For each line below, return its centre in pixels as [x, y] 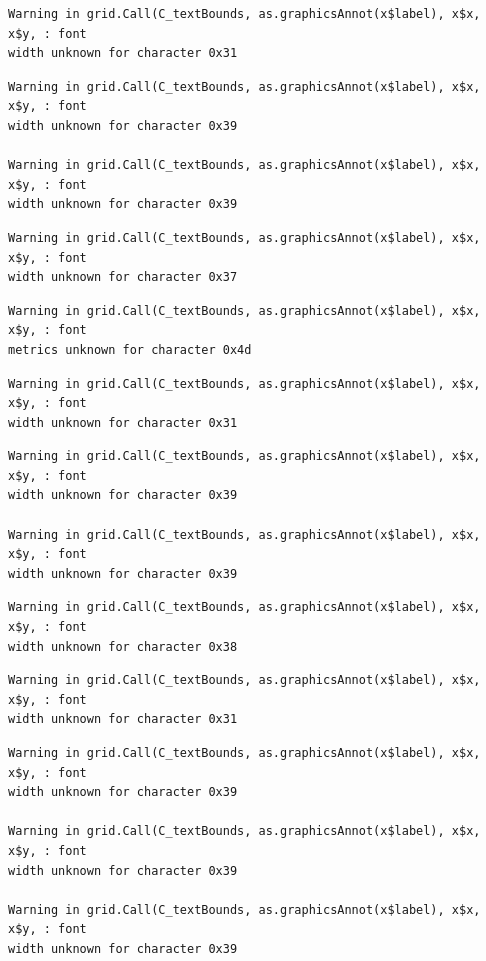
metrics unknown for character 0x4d [130, 349]
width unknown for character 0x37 [123, 277]
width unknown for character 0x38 [123, 646]
